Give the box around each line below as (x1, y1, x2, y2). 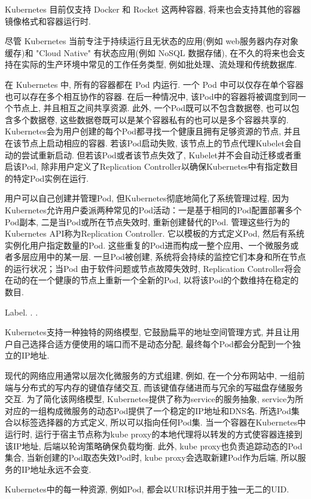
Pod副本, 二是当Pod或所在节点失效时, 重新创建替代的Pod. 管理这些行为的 (5, 215, 290, 228)
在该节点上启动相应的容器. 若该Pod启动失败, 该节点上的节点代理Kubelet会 (5, 136, 294, 149)
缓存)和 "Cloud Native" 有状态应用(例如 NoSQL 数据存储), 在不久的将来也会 (5, 46, 297, 59)
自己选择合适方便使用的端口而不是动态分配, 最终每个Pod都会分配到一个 (13, 337, 292, 350)
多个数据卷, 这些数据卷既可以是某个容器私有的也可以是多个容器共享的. (13, 113, 289, 125)
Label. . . (5, 305, 38, 318)
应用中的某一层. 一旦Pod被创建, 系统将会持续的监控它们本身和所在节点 (29, 250, 306, 263)
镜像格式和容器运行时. (5, 14, 91, 27)
